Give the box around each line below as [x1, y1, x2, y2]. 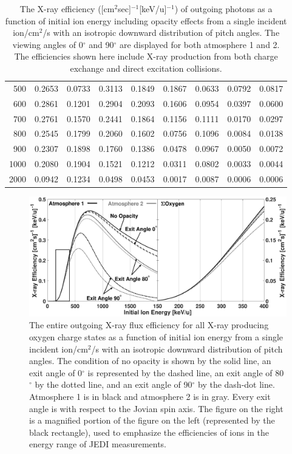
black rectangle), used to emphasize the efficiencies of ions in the [29, 425, 270, 438]
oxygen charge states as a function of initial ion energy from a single [29, 331, 284, 343]
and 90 [89, 38, 114, 50]
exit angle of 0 [29, 366, 83, 379]
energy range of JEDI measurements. [29, 438, 167, 450]
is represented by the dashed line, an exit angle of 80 [87, 366, 284, 379]
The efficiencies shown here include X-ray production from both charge [14, 50, 278, 63]
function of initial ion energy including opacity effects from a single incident [5, 14, 287, 27]
